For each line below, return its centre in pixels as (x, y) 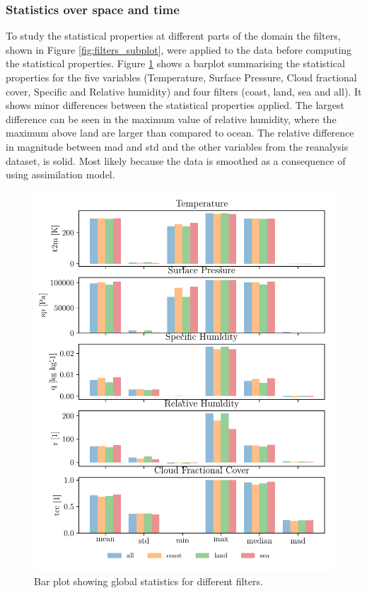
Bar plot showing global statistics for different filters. (148, 581)
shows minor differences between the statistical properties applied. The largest (175, 105)
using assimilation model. (60, 174)
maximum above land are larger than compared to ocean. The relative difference (180, 133)
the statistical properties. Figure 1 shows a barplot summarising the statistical (175, 63)
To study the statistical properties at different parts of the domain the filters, (173, 36)
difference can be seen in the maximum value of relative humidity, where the (171, 119)
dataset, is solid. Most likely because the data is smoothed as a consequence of (176, 160)
